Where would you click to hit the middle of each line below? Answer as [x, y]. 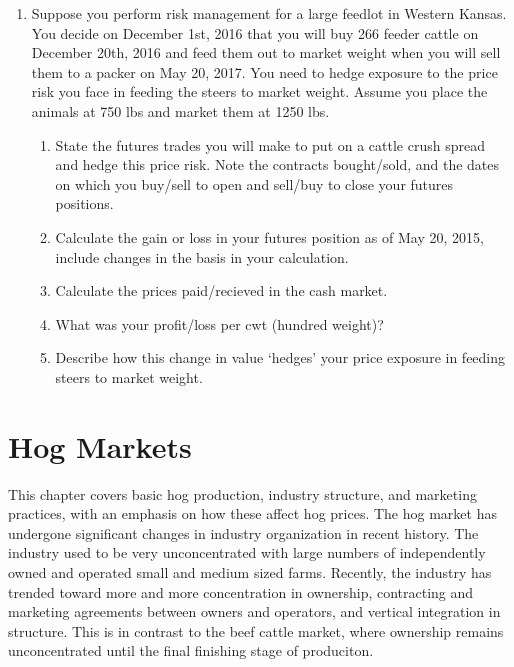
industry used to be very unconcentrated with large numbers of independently [247, 552]
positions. [84, 203]
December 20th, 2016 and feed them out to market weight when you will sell [266, 52]
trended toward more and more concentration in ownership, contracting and [241, 591]
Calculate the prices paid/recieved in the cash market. [221, 290]
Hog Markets [100, 445]
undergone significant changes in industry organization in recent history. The [243, 532]
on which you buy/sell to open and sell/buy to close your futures [254, 183]
